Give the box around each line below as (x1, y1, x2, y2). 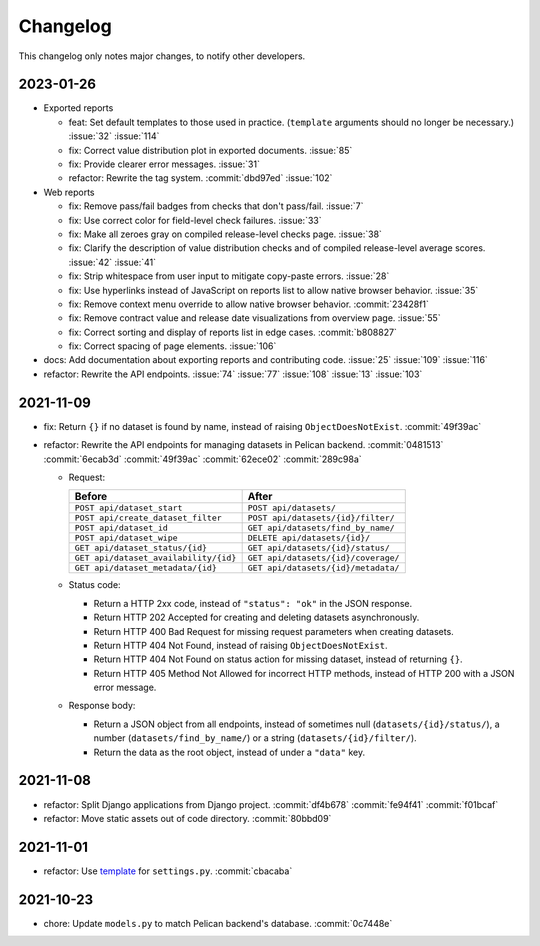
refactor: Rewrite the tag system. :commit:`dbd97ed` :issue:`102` (68, 172, 333, 184)
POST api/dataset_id (74, 523, 169, 534)
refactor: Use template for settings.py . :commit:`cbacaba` (43, 865, 293, 877)
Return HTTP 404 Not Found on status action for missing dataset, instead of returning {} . (93, 653, 464, 665)
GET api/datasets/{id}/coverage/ (247, 553, 400, 564)
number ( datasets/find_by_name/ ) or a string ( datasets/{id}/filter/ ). (93, 732, 417, 744)
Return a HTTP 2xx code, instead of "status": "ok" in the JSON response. (93, 597, 413, 609)
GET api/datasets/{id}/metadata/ (247, 563, 400, 574)
